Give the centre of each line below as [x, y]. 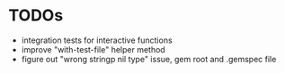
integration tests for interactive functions [97, 40]
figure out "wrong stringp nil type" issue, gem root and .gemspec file [149, 59]
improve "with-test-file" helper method [93, 49]
